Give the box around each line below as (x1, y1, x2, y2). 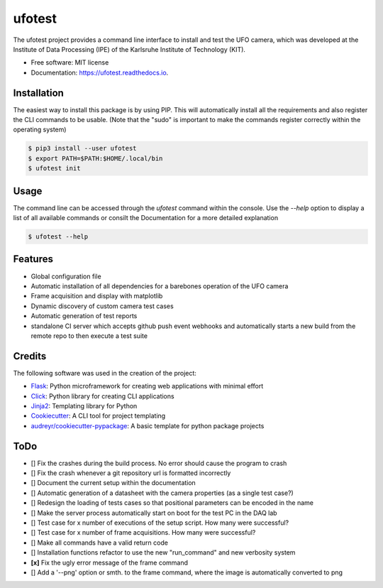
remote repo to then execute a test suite (30, 331, 148, 340)
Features (13, 253, 53, 266)
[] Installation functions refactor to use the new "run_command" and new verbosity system (30, 548, 296, 557)
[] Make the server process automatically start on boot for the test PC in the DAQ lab (30, 508, 277, 517)
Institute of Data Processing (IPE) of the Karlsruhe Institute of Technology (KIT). (13, 45, 246, 53)
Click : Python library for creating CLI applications (30, 391, 174, 401)
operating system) (13, 125, 67, 134)
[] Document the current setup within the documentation (30, 479, 196, 487)
